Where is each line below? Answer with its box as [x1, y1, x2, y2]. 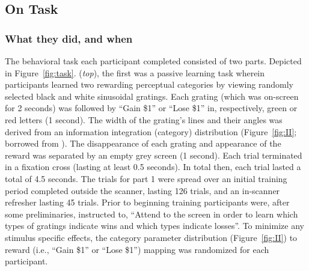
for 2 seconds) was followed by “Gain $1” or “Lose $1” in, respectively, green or [5, 102, 298, 114]
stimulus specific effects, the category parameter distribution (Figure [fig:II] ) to [5, 231, 298, 243]
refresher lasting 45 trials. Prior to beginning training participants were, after [5, 196, 290, 209]
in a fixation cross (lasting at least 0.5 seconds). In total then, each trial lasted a [5, 160, 301, 173]
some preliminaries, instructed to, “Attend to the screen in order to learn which [5, 207, 298, 220]
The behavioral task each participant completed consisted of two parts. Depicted [5, 55, 302, 67]
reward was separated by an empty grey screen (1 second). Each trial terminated [5, 148, 302, 161]
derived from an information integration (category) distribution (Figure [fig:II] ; [5, 125, 297, 138]
